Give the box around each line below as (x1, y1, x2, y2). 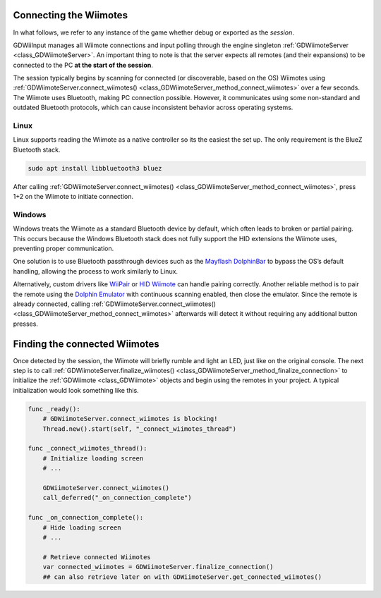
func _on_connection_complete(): (28, 513, 144, 522)
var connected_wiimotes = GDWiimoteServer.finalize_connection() (42, 563, 274, 571)
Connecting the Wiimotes (13, 9, 128, 21)
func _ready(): (28, 405, 80, 413)
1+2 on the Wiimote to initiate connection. (13, 193, 134, 201)
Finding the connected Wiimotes (13, 338, 160, 350)
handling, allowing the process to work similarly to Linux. (13, 267, 179, 275)
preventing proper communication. (13, 244, 114, 253)
